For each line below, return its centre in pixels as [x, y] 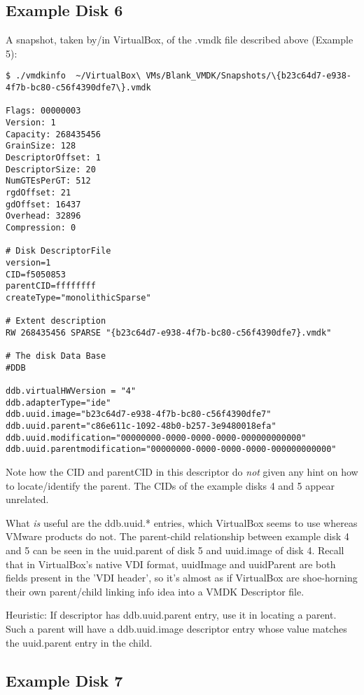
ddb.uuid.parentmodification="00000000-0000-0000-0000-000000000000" [171, 449]
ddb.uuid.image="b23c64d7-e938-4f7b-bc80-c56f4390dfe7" [139, 414]
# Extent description [56, 321]
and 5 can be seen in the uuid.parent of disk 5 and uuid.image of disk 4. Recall [175, 550]
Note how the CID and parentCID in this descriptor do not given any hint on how [182, 472]
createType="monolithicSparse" [78, 297]
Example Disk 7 [64, 680]
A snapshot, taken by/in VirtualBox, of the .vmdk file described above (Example [180, 40]
